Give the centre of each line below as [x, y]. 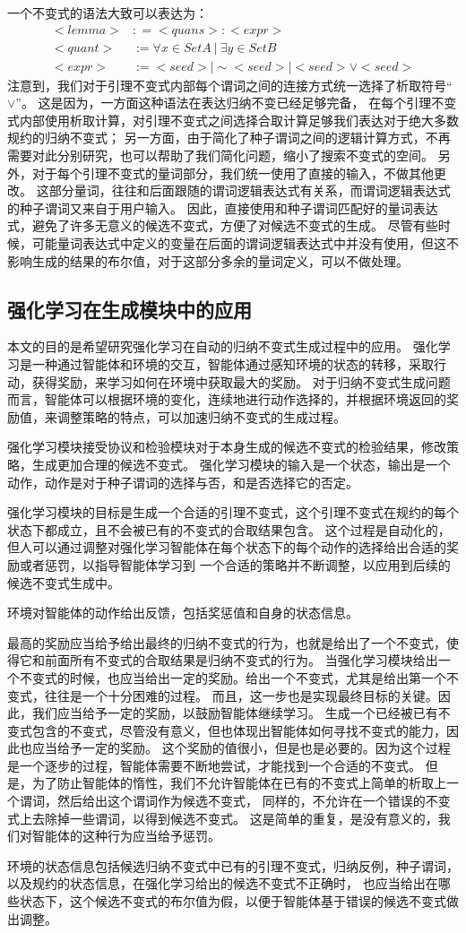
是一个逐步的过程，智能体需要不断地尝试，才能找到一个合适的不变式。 [214, 765]
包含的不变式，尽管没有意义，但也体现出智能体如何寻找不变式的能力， [239, 730]
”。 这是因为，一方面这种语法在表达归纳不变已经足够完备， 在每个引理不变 [236, 103]
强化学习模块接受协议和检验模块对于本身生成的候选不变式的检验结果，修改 [227, 447]
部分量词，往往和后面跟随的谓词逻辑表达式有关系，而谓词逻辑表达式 [250, 190]
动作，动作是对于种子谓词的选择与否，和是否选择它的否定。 [183, 482]
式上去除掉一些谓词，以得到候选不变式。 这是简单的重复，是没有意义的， [223, 818]
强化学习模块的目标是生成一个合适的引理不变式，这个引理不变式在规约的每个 [233, 512]
